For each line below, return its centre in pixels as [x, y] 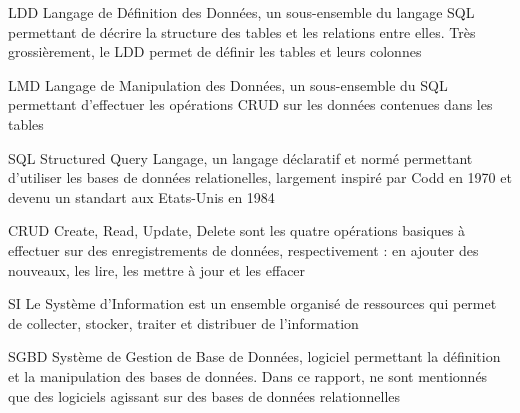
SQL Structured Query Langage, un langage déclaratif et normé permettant [240, 157]
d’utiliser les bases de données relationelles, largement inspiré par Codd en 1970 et [260, 177]
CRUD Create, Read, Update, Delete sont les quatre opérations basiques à [237, 230]
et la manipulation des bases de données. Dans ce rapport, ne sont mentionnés [248, 375]
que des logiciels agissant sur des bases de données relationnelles [204, 395]
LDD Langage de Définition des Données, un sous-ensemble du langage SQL [241, 12]
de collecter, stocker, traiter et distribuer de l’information [183, 322]
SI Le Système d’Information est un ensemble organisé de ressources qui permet [252, 303]
